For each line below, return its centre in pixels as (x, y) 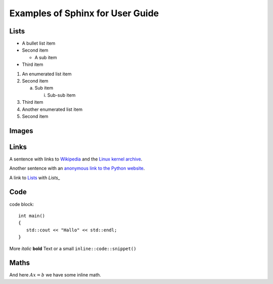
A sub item (46, 57)
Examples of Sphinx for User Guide (84, 13)
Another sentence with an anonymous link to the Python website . (77, 168)
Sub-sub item (61, 95)
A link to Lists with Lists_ (35, 178)
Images (21, 131)
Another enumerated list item (52, 109)
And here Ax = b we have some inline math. (55, 275)
